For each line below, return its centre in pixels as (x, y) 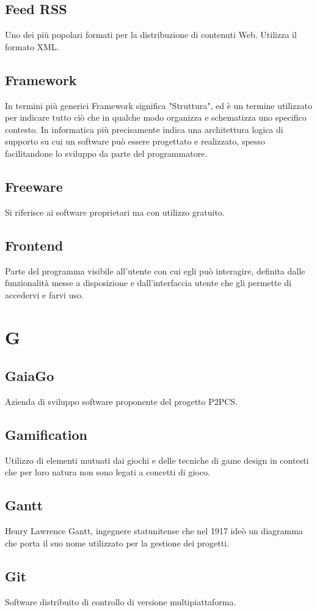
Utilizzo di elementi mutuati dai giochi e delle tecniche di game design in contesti (157, 460)
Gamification (46, 434)
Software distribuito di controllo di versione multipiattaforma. (121, 601)
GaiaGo (30, 376)
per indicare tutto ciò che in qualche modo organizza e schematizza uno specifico (156, 117)
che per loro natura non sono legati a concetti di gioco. (107, 472)
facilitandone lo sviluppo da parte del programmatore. (106, 153)
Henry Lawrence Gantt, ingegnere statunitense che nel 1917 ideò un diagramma (154, 531)
